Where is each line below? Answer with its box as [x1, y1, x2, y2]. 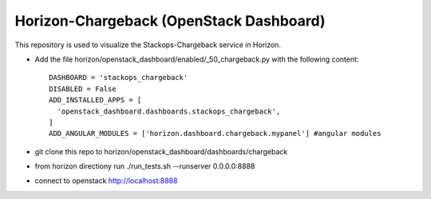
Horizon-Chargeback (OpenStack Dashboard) [14, 12, 326, 30]
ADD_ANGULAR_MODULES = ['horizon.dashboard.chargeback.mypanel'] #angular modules [49, 129, 382, 138]
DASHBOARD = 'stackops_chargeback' [49, 73, 188, 82]
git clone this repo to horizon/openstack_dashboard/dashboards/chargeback [34, 146, 288, 156]
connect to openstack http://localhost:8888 [34, 176, 178, 185]
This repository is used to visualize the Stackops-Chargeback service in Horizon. [14, 40, 281, 50]
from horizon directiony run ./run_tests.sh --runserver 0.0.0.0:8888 [34, 161, 255, 171]
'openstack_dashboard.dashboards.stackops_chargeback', [57, 106, 281, 116]
